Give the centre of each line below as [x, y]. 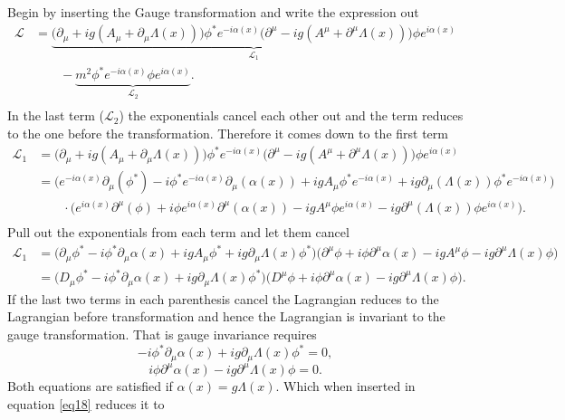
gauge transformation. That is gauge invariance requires [162, 334]
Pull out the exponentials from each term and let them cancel [178, 232]
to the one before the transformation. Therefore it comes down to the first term [228, 133]
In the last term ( [56, 115]
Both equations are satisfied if [90, 386]
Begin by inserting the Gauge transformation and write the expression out [213, 12]
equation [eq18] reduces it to [86, 403]
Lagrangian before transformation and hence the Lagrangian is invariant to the [226, 316]
